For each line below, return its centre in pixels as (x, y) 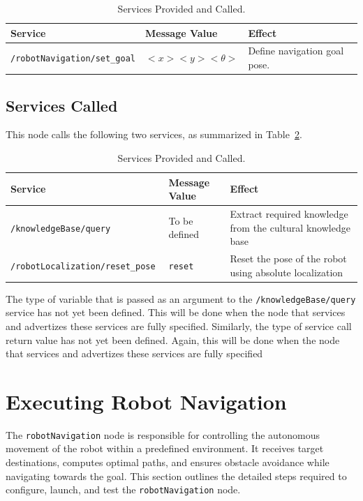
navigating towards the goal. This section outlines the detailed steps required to (176, 476)
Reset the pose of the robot (288, 258)
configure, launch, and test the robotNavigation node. (123, 489)
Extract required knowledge (289, 213)
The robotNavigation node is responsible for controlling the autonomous (163, 434)
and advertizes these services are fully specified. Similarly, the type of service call (179, 326)
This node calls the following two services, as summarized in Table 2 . (154, 134)
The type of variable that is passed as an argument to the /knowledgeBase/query (181, 298)
